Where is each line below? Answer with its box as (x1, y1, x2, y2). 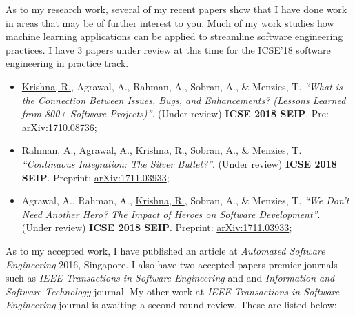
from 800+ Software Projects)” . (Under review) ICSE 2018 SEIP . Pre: (21, 106, 329, 121)
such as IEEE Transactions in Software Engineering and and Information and (6, 270, 335, 285)
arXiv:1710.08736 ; (21, 119, 97, 134)
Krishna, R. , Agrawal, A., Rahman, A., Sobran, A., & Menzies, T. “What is (21, 79, 343, 93)
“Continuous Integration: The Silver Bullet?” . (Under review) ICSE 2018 (21, 156, 337, 170)
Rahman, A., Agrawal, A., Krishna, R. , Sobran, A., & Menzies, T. (21, 143, 302, 157)
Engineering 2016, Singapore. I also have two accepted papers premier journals (6, 257, 338, 271)
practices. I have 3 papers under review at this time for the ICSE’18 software (6, 42, 331, 57)
